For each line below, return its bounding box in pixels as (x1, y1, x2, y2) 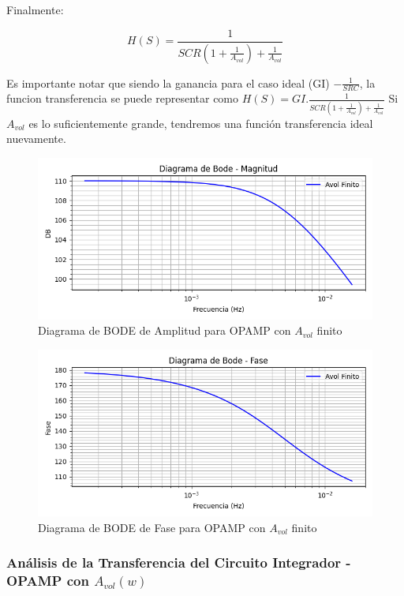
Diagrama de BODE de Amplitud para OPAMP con (38, 322, 291, 339)
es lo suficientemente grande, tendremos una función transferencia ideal (28, 114, 373, 131)
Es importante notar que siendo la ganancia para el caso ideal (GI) (6, 74, 330, 91)
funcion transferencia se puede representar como (6, 90, 239, 107)
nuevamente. (6, 130, 66, 147)
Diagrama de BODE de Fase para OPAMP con (38, 519, 266, 535)
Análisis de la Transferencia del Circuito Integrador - (6, 553, 351, 572)
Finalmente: (6, 2, 64, 17)
